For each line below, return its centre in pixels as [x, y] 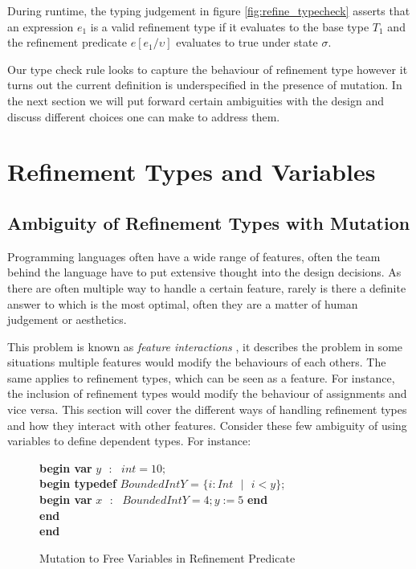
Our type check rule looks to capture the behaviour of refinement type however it [208, 69]
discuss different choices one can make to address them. [144, 116]
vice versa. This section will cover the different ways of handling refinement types [207, 409]
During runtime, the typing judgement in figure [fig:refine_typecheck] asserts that [209, 10]
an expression [41, 26]
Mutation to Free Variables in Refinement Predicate [167, 557]
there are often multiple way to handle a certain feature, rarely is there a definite [207, 287]
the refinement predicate [67, 42]
